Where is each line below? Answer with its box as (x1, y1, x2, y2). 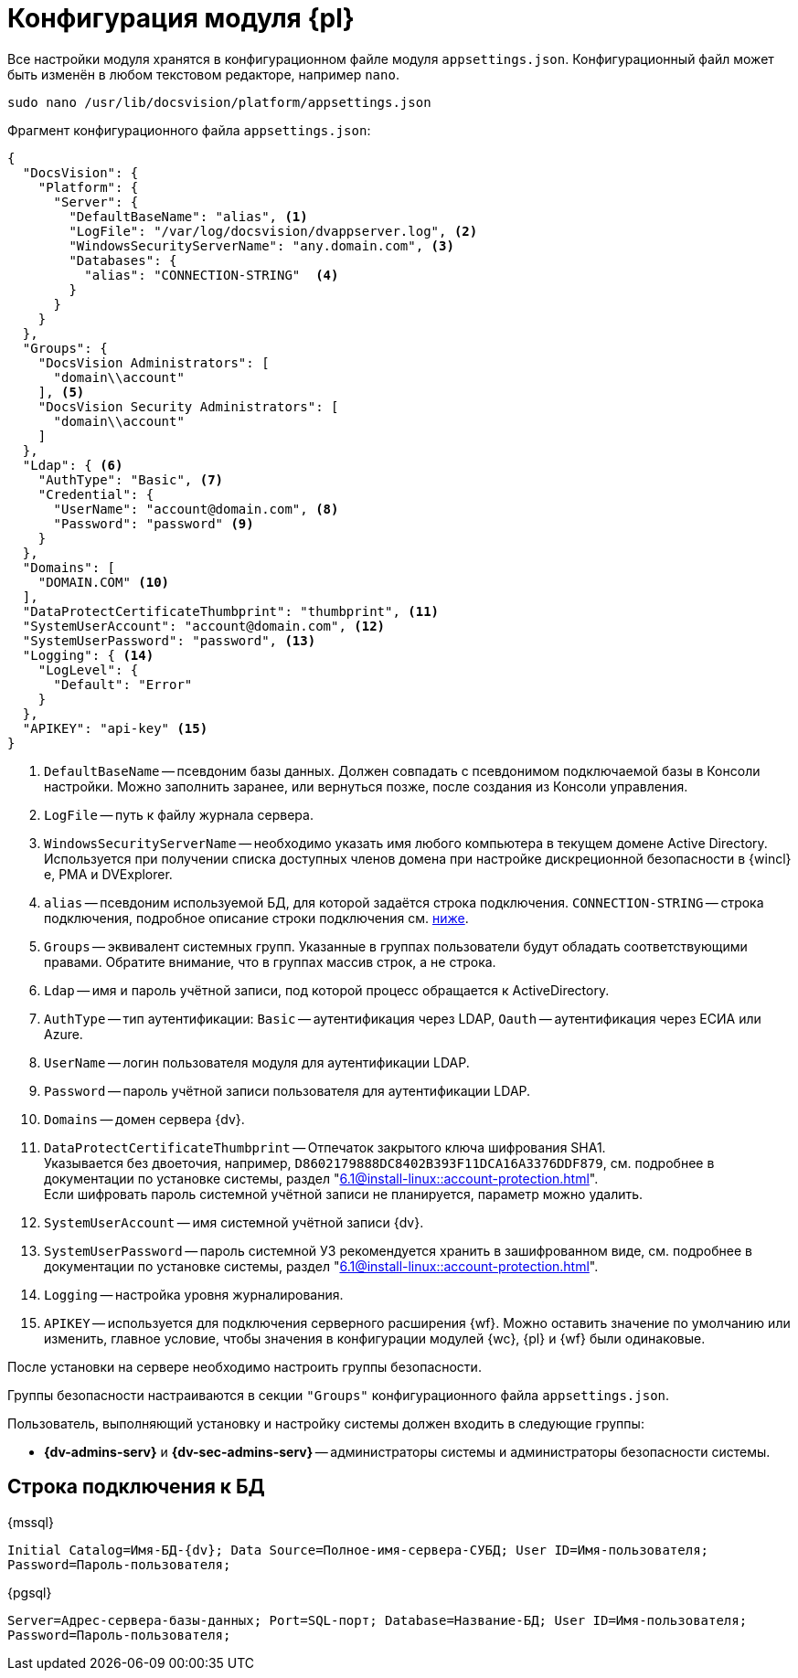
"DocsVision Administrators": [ (37, 355, 270, 370)
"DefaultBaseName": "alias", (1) (69, 208, 308, 224)
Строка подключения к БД (7, 1475, 265, 1499)
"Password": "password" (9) (53, 515, 254, 531)
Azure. (44, 1025, 83, 1042)
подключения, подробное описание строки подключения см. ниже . (44, 909, 469, 926)
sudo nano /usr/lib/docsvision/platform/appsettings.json (7, 94, 431, 110)
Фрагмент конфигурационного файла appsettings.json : (7, 122, 371, 138)
